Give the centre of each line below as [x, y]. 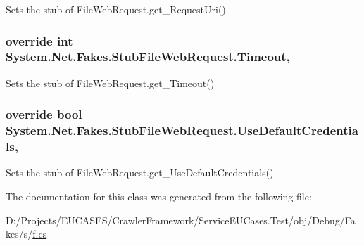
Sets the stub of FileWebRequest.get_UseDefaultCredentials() [140, 173]
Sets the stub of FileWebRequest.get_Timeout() [110, 83]
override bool [44, 114]
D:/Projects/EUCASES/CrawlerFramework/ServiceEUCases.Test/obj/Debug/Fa [181, 220]
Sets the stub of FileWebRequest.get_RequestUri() [116, 9]
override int [39, 40]
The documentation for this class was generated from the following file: [159, 196]
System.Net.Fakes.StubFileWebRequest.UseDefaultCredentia [182, 130]
